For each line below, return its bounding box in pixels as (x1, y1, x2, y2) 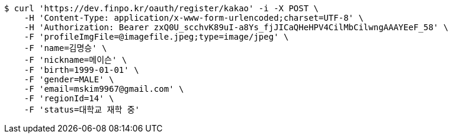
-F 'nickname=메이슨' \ (24, 55, 127, 65)
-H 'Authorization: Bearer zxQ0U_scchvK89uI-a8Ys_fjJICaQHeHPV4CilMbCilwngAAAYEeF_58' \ (24, 23, 449, 32)
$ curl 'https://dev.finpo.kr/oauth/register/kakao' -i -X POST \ (4, 4, 319, 13)
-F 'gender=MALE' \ (24, 75, 114, 84)
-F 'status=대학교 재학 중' (24, 105, 140, 114)
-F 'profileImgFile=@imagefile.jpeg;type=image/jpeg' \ (24, 32, 289, 41)
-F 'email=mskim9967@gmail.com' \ (24, 84, 184, 94)
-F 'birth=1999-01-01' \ (24, 65, 139, 75)
